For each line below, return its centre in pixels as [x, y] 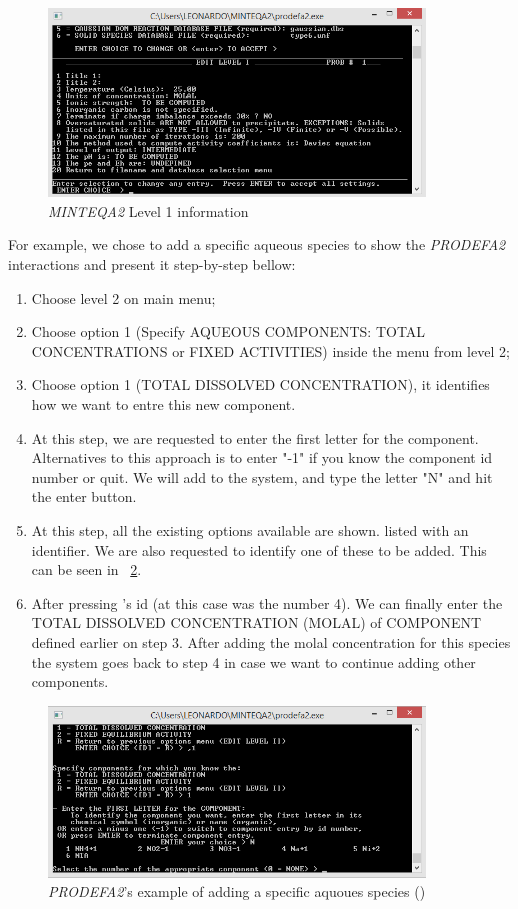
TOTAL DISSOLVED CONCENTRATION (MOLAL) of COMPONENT [256, 622]
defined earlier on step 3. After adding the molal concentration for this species [271, 641]
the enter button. [84, 496]
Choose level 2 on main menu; [123, 297]
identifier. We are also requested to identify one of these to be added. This [259, 549]
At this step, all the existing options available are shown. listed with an [250, 529]
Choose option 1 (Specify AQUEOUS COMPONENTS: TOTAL [228, 331]
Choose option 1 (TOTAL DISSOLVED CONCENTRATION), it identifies [260, 384]
